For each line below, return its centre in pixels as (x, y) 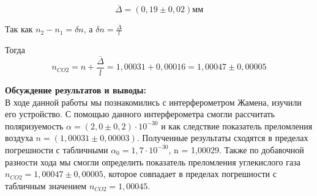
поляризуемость (34, 125)
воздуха (19, 138)
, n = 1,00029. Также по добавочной (236, 149)
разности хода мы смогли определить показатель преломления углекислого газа (153, 162)
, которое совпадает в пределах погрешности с (190, 174)
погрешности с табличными (57, 149)
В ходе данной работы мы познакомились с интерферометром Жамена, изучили (153, 102)
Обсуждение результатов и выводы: (76, 90)
